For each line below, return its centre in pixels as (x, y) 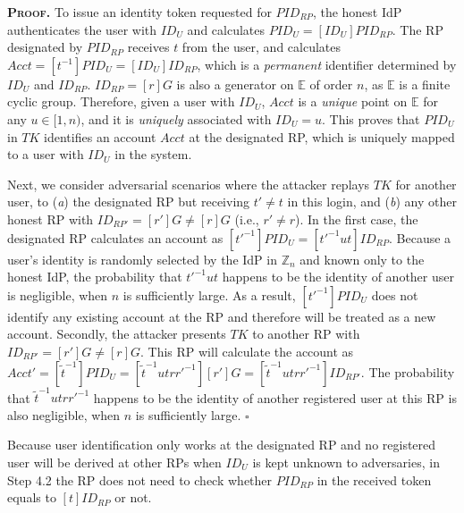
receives (148, 47)
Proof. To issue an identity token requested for (139, 12)
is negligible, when (58, 294)
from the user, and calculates (262, 47)
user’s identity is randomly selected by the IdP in (142, 259)
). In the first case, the (357, 219)
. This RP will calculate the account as (247, 351)
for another (426, 184)
